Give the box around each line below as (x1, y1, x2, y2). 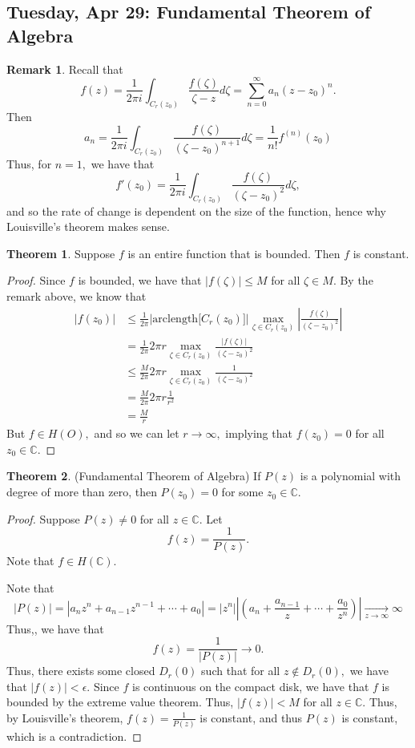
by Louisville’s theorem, (6, 709, 123, 726)
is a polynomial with (300, 467, 401, 484)
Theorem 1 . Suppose (6, 245, 115, 261)
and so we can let (94, 425, 179, 442)
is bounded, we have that (78, 272, 202, 289)
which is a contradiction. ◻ (6, 728, 142, 745)
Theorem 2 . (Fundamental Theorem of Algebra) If (6, 467, 261, 484)
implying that (225, 425, 292, 442)
